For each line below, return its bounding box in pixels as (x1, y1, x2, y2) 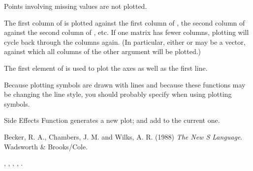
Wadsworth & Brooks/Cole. (4, 141, 88, 151)
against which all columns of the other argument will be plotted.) (4, 46, 201, 57)
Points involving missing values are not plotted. (4, 1, 147, 11)
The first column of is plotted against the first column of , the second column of (4, 17, 245, 28)
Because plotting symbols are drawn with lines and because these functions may (4, 79, 246, 89)
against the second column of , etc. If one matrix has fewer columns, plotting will (4, 27, 249, 37)
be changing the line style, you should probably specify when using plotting (4, 89, 232, 99)
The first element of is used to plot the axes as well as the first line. (4, 62, 208, 73)
